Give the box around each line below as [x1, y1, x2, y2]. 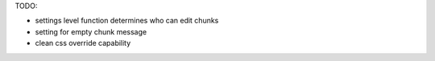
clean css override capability [35, 39, 131, 48]
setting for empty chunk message [35, 26, 147, 36]
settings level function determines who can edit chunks [35, 16, 219, 26]
